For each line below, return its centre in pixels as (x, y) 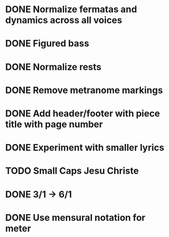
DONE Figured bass (47, 44)
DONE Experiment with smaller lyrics (85, 148)
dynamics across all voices (64, 20)
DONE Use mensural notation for (75, 217)
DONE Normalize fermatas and (71, 9)
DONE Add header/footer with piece (83, 113)
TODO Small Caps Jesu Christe (72, 171)
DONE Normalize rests (53, 67)
